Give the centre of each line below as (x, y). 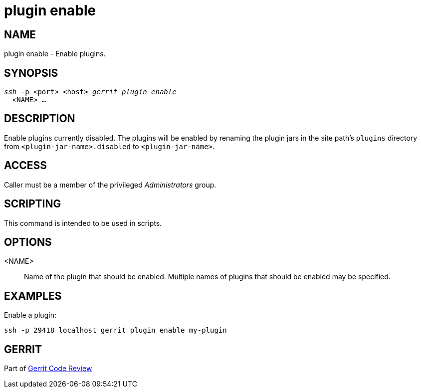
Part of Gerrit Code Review (48, 369)
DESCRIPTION (40, 119)
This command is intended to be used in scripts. (83, 223)
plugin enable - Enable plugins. (55, 54)
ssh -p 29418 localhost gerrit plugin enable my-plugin (115, 330)
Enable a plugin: (30, 315)
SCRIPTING (33, 204)
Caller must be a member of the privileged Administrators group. (110, 185)
